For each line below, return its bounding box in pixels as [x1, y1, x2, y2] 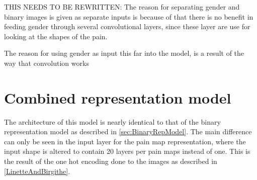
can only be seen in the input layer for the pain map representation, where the [4, 136, 246, 146]
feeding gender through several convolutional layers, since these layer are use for [4, 21, 250, 32]
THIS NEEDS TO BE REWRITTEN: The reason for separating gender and [4, 2, 240, 12]
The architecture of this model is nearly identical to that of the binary [4, 116, 221, 127]
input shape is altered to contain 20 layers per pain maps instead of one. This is [4, 146, 250, 156]
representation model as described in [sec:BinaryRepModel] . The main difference [4, 126, 252, 137]
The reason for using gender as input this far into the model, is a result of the [4, 48, 244, 58]
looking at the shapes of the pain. [4, 31, 108, 41]
